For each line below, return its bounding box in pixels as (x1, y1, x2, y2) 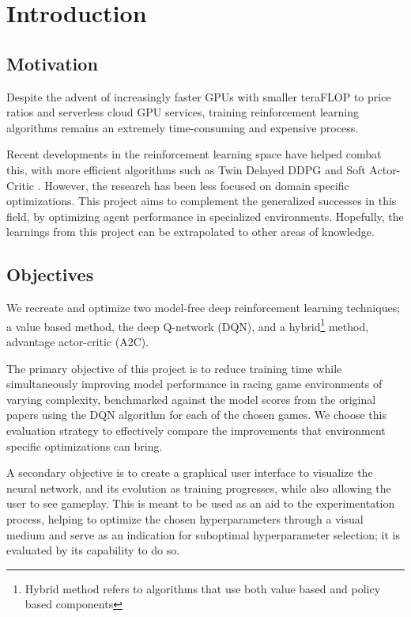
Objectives (6, 262, 94, 287)
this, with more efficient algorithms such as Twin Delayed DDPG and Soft (6, 161, 366, 177)
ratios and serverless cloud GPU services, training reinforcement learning (6, 104, 359, 120)
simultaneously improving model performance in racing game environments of (6, 375, 383, 392)
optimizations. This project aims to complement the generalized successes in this (6, 192, 397, 209)
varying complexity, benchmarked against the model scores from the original (6, 390, 376, 407)
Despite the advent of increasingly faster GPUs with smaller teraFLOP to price (6, 88, 391, 105)
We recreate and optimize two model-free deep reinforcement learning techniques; (6, 299, 401, 316)
